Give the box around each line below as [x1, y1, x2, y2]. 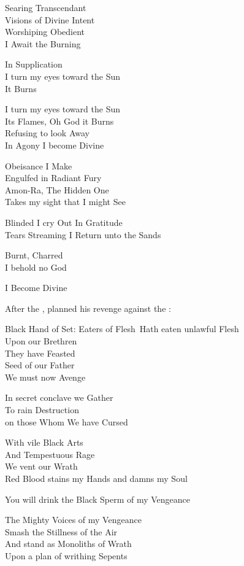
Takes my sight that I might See [5, 195, 126, 208]
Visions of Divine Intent [5, 13, 95, 26]
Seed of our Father [5, 359, 75, 371]
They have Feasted [5, 346, 75, 359]
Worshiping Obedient [5, 25, 85, 38]
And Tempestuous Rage [5, 448, 95, 460]
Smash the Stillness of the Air [5, 525, 118, 538]
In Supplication [5, 58, 63, 71]
